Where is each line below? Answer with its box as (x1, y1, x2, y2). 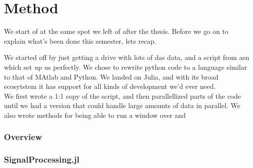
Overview (4, 131, 42, 143)
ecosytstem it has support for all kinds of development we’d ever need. (4, 81, 216, 91)
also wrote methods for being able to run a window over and (4, 110, 186, 120)
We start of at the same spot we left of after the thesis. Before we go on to (4, 26, 228, 36)
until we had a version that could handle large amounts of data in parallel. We (4, 100, 240, 111)
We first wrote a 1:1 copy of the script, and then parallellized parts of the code (4, 90, 241, 101)
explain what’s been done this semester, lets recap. (4, 35, 156, 46)
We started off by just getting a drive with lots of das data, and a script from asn (4, 52, 250, 62)
